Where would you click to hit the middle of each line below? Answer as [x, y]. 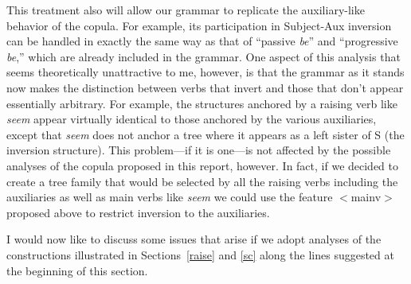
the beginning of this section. [77, 270]
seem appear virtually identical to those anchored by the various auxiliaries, [192, 119]
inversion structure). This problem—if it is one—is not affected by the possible [199, 150]
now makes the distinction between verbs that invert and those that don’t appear [205, 87]
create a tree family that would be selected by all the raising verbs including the [202, 181]
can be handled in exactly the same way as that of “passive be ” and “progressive [202, 41]
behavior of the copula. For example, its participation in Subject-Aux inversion [199, 25]
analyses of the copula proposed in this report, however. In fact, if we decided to [203, 165]
